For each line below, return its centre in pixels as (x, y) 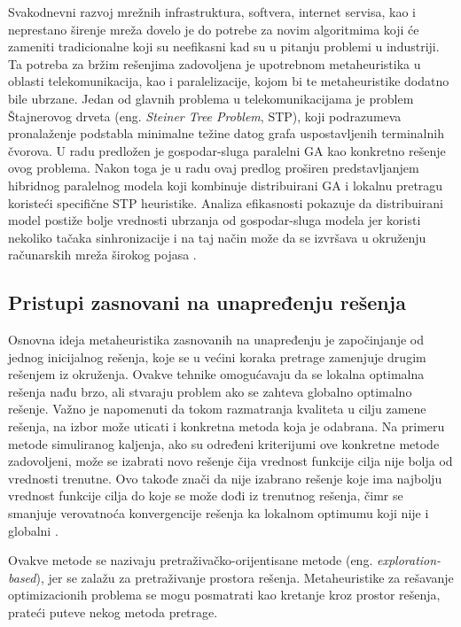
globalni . (33, 530)
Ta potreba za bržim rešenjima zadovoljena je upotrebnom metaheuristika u (215, 63)
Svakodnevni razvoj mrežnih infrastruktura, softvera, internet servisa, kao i (212, 12)
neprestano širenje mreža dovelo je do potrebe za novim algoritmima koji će (214, 29)
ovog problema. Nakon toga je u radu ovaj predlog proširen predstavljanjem (214, 168)
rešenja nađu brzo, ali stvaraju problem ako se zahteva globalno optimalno (210, 391)
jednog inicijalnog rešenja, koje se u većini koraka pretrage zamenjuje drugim (217, 356)
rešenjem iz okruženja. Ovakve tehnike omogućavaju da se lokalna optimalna (216, 374)
